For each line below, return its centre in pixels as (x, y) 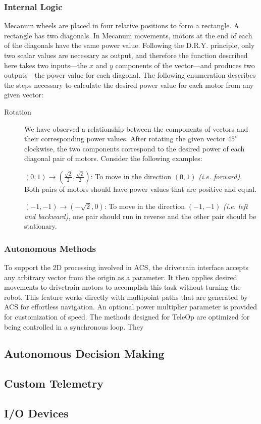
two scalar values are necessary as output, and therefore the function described (126, 55)
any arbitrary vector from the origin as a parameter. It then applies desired (121, 277)
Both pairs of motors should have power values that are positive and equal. (141, 189)
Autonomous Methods (50, 248)
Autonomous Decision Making (84, 354)
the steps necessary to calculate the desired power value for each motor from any (129, 85)
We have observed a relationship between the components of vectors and (136, 128)
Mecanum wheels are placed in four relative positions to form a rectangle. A (122, 25)
